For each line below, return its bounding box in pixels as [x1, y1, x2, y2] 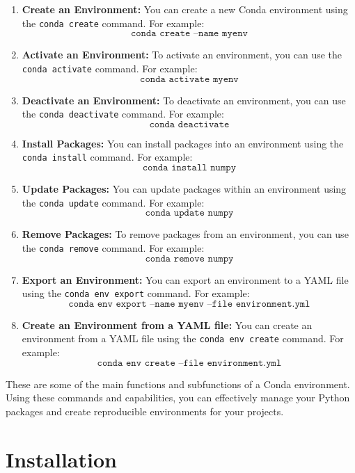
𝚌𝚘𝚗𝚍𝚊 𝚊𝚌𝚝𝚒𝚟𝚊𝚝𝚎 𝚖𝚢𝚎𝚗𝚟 [140, 74, 239, 84]
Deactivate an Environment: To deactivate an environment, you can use [22, 93, 346, 107]
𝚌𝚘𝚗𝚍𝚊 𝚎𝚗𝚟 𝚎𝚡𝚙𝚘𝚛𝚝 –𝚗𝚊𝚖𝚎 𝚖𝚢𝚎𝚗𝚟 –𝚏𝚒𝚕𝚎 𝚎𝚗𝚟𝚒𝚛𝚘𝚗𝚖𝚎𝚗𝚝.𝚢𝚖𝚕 [68, 298, 310, 309]
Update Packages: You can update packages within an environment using [22, 182, 347, 195]
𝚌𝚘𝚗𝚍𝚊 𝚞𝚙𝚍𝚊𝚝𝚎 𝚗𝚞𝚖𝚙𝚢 [145, 208, 234, 218]
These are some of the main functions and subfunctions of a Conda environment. [6, 376, 350, 391]
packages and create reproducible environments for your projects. [6, 403, 284, 418]
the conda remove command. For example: [22, 240, 205, 255]
